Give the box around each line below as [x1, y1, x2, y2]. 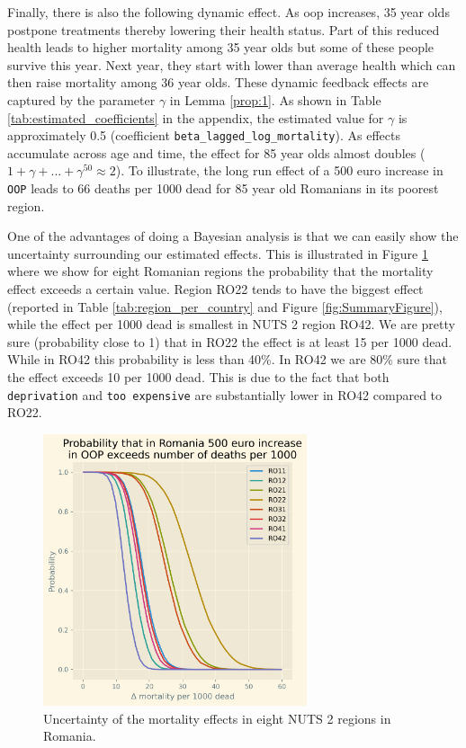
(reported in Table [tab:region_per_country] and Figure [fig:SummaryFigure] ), [7, 297, 443, 316]
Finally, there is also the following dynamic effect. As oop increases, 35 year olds [7, 3, 450, 21]
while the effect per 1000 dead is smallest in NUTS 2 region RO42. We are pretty [7, 315, 455, 334]
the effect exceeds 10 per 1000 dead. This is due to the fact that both [7, 368, 390, 386]
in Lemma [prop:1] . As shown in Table [169, 90, 381, 109]
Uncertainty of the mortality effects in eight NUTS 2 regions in [43, 708, 391, 727]
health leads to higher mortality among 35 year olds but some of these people [7, 38, 435, 57]
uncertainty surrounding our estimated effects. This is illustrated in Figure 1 [7, 244, 428, 263]
